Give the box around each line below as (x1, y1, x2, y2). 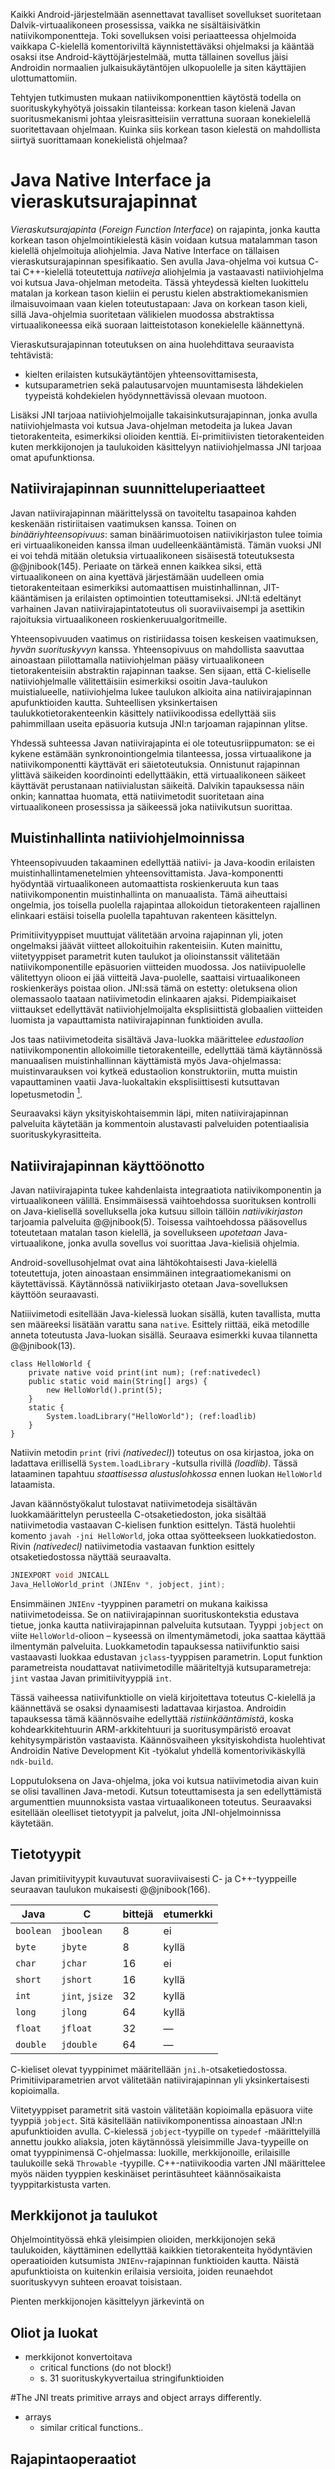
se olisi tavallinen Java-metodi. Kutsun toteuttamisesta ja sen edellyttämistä (10, 1785, 322, 1797)
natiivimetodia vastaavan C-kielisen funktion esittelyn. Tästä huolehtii (10, 1519, 296, 1531)
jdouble (61, 2039, 98, 2050)
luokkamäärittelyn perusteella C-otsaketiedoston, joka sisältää (10, 1509, 267, 1521)
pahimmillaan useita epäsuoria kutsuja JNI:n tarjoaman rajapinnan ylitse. (10, 717, 308, 729)
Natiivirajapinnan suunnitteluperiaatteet (10, 480, 266, 498)
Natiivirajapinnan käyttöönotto (10, 1157, 205, 1174)
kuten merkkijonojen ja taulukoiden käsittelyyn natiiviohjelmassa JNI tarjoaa (10, 440, 322, 453)
